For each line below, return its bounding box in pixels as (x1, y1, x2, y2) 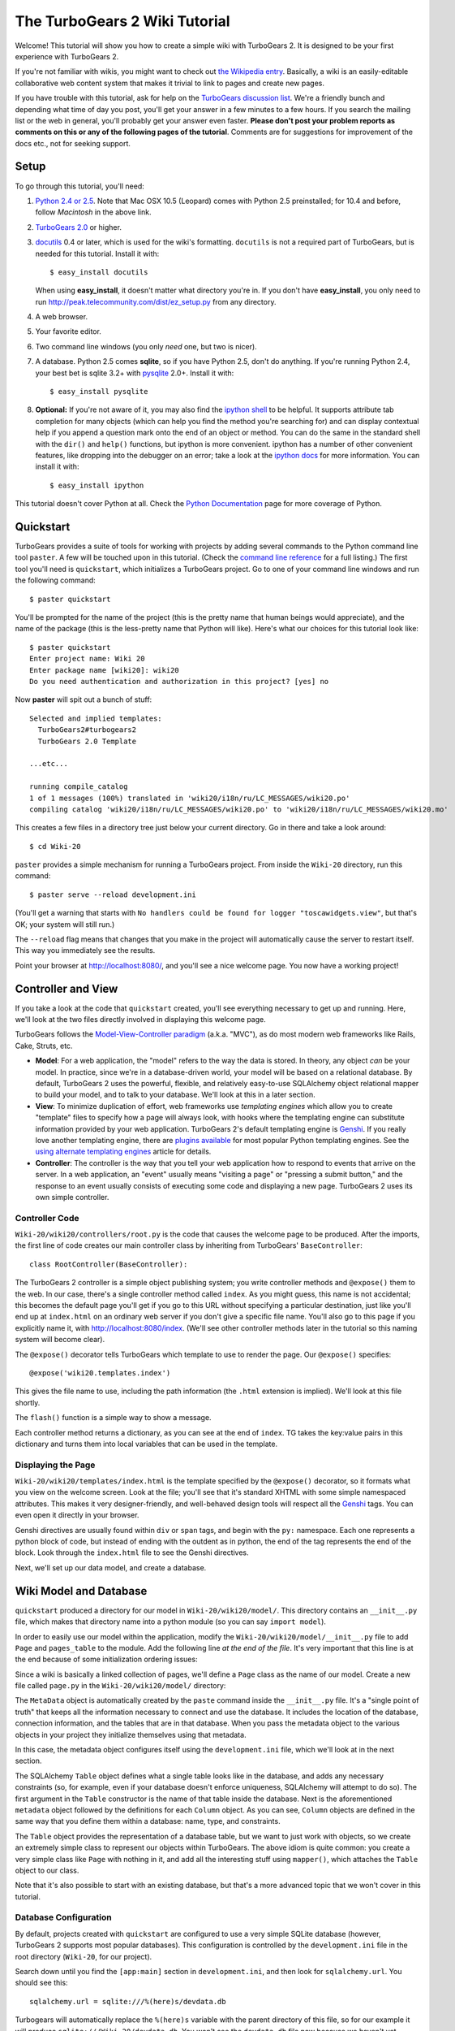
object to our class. (15, 1865, 79, 1875)
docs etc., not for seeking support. (15, 138, 131, 148)
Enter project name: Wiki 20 (29, 654, 145, 664)
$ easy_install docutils (49, 267, 148, 276)
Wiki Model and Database (15, 1584, 148, 1598)
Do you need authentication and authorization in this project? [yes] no (29, 677, 329, 686)
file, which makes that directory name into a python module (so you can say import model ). (15, 1617, 326, 1626)
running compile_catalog (29, 782, 128, 791)
